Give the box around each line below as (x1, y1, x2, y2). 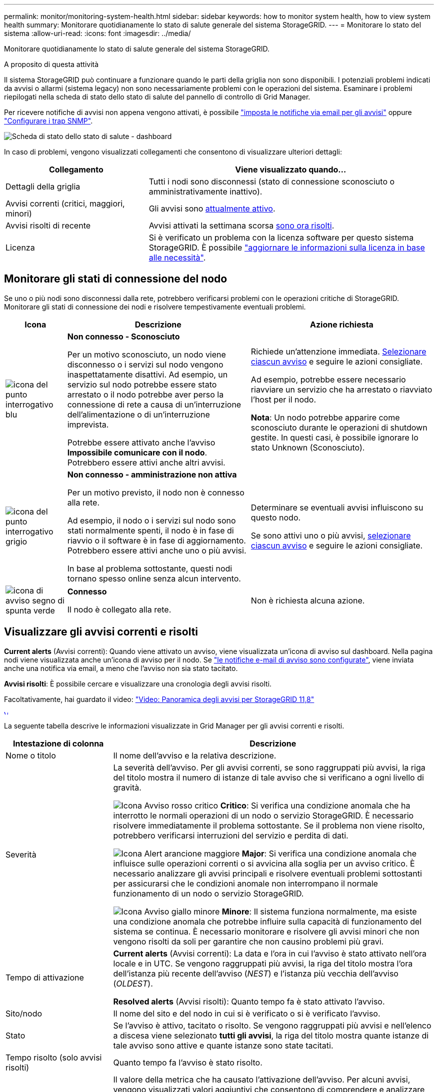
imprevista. (67, 419, 109, 429)
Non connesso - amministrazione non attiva (67, 469, 237, 479)
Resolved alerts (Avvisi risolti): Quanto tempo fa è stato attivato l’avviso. (113, 996, 385, 1006)
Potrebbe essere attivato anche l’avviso (67, 437, 215, 447)
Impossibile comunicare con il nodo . (67, 447, 207, 457)
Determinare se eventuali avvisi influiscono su (250, 502, 423, 512)
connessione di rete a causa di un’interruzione (67, 399, 241, 409)
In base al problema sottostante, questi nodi (67, 563, 232, 573)
